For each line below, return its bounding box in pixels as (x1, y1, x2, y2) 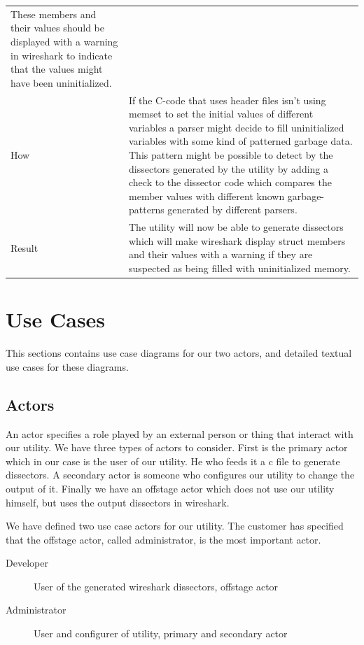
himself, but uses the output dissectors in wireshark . (6, 495, 230, 509)
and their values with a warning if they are (129, 247, 313, 262)
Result (10, 240, 38, 255)
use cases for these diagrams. (6, 359, 129, 374)
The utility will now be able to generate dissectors (129, 220, 344, 234)
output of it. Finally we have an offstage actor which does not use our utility (6, 481, 335, 495)
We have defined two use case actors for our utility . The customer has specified (6, 518, 344, 533)
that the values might (10, 62, 103, 76)
